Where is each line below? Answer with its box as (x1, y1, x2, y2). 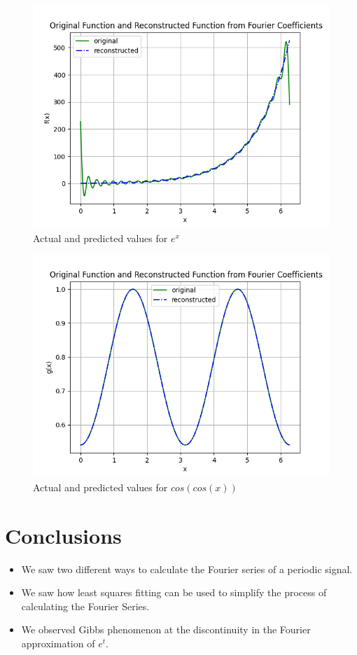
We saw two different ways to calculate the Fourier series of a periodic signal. (21, 561, 353, 576)
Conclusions (5, 521, 122, 549)
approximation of (21, 635, 95, 650)
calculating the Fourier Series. (21, 598, 150, 613)
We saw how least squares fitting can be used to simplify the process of (21, 585, 327, 600)
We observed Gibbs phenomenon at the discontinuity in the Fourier (21, 622, 311, 637)
